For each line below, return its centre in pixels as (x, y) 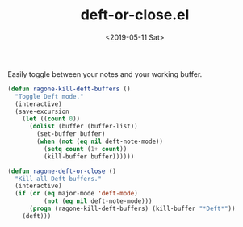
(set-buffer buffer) (71, 134)
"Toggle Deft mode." (49, 96)
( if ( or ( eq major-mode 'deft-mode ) (76, 194)
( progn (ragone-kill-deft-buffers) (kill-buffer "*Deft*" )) (132, 209)
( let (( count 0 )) (51, 119)
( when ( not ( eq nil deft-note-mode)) (100, 142)
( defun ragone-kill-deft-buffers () (69, 89)
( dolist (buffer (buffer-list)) (83, 127)
